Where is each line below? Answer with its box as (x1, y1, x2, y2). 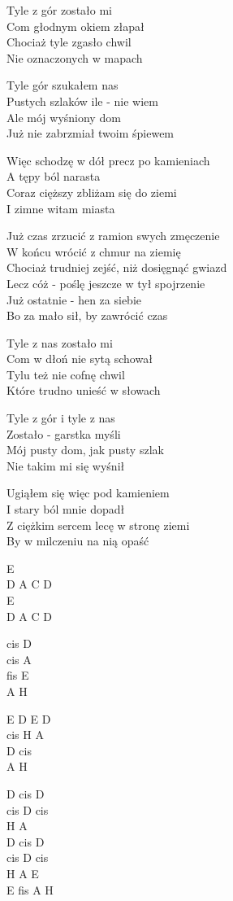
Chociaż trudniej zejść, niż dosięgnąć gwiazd (6, 259, 227, 276)
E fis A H (6, 881, 54, 898)
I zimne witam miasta (6, 199, 115, 217)
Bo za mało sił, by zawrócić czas (6, 307, 168, 324)
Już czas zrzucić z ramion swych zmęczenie (6, 227, 220, 244)
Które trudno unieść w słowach (6, 382, 161, 399)
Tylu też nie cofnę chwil (6, 365, 125, 383)
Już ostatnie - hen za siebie (6, 291, 141, 308)
